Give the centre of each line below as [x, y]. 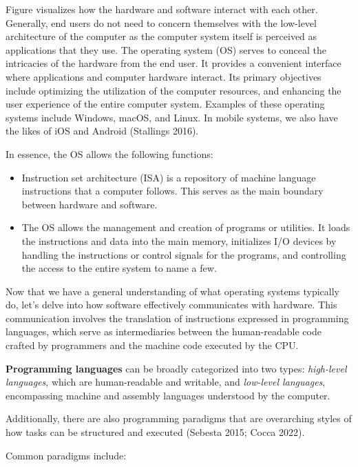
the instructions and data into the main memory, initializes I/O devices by [179, 240]
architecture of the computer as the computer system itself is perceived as [161, 36]
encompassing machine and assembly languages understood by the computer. [168, 395]
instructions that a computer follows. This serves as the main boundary [172, 191]
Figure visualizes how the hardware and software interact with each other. [162, 9]
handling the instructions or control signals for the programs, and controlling [184, 254]
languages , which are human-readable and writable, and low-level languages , [166, 382]
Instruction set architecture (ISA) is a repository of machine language [169, 177]
